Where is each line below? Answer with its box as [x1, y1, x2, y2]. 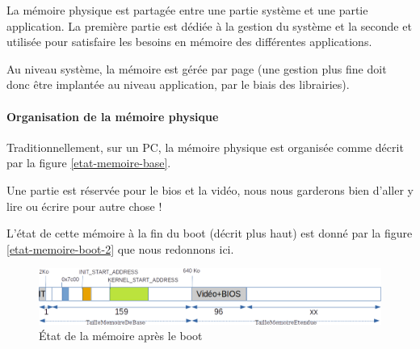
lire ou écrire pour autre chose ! [6, 197, 162, 214]
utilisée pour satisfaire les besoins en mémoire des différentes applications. [6, 33, 372, 50]
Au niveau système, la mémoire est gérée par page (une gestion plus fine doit [6, 60, 387, 77]
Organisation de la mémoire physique [6, 107, 219, 124]
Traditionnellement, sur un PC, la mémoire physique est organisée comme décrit [6, 138, 404, 155]
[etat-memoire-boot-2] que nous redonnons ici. [6, 240, 234, 257]
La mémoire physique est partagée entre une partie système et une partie [6, 2, 368, 18]
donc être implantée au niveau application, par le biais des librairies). [6, 76, 350, 93]
